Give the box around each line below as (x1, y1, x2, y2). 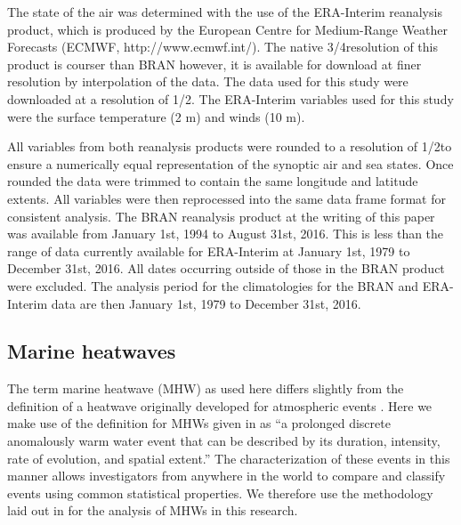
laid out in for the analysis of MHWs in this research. (7, 501, 298, 520)
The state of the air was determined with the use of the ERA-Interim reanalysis (7, 3, 442, 20)
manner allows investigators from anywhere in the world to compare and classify (7, 466, 446, 485)
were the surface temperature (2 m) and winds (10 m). (7, 107, 305, 125)
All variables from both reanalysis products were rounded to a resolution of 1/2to (7, 137, 452, 156)
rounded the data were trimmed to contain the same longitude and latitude (7, 172, 418, 190)
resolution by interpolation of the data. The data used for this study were (7, 72, 408, 91)
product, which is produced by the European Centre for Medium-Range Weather (7, 20, 449, 38)
